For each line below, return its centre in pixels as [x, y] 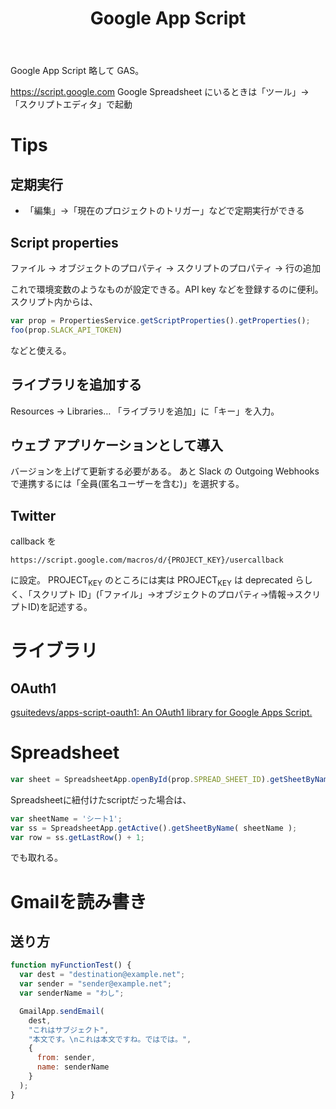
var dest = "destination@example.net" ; [102, 975]
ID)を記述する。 [60, 606]
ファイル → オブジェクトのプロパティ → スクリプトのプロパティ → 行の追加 [166, 268]
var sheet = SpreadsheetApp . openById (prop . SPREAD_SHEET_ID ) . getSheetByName [171, 779]
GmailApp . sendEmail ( [62, 1011]
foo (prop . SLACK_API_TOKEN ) [66, 330]
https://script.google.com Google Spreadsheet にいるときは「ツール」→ [160, 92]
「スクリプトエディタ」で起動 [71, 104]
